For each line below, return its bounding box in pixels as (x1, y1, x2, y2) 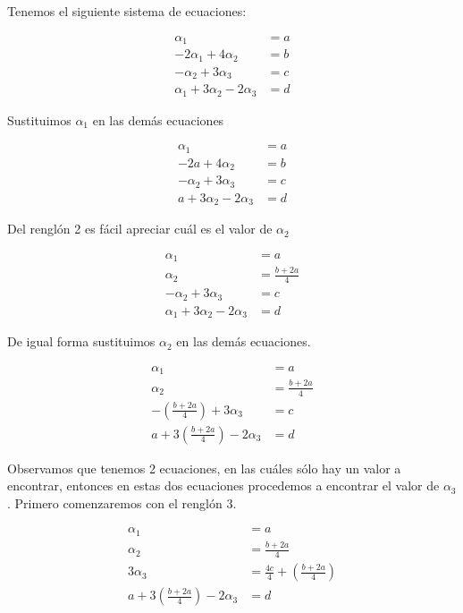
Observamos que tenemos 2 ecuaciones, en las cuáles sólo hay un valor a (7, 458, 401, 477)
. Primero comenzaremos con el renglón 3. (7, 493, 237, 512)
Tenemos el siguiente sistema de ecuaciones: (7, 2, 247, 20)
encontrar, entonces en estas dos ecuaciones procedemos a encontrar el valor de (7, 476, 440, 495)
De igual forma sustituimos (7, 332, 156, 351)
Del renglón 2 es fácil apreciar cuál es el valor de (7, 219, 273, 238)
